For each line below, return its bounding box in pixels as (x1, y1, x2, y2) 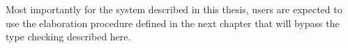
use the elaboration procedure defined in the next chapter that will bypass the (6, 15, 340, 30)
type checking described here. (6, 29, 131, 44)
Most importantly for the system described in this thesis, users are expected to (6, 2, 342, 16)
